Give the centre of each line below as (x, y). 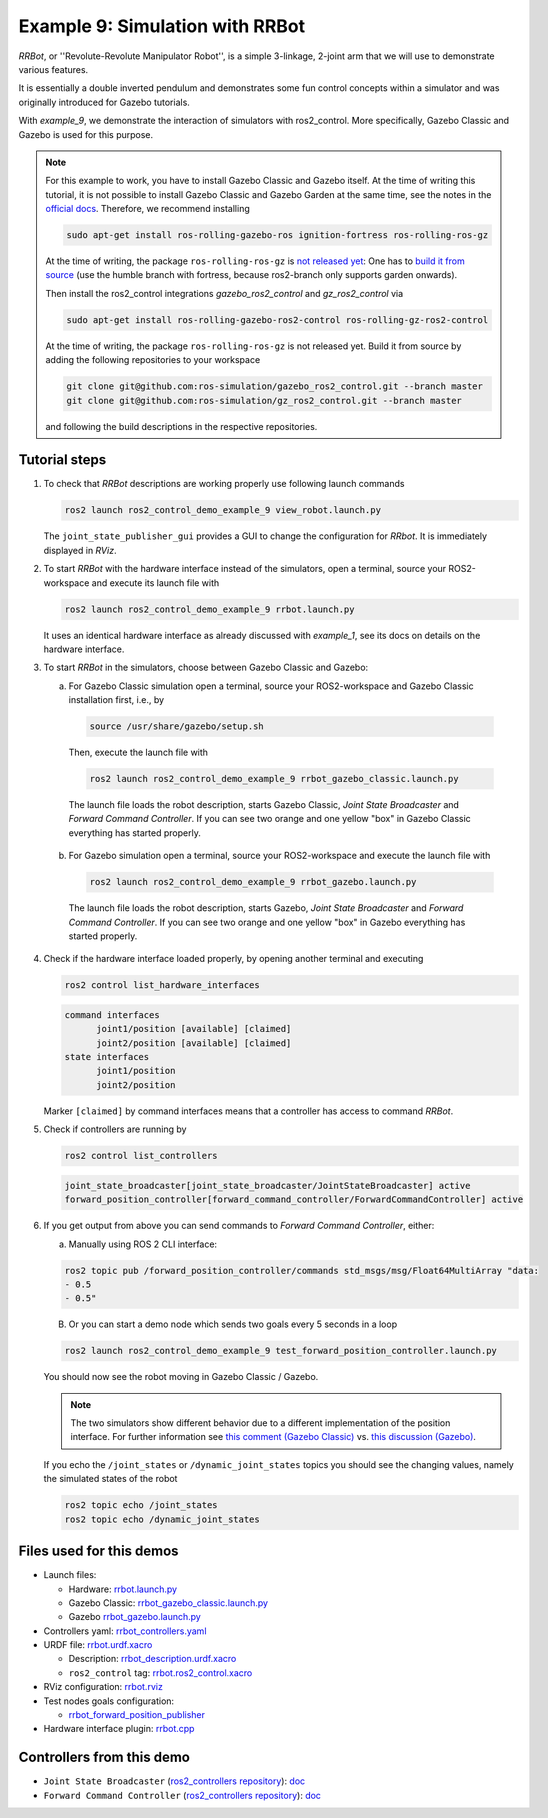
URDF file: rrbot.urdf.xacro (98, 1645)
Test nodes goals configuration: (109, 1701)
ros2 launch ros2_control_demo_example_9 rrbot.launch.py (209, 609)
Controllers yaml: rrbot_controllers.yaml (125, 1631)
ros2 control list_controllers (141, 1156)
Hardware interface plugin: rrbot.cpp (119, 1729)
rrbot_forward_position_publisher (136, 1715)
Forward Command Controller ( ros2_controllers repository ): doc (182, 1795)
